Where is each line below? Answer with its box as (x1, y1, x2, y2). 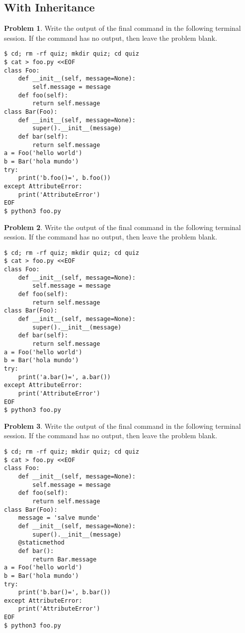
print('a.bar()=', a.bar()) (18, 373, 111, 381)
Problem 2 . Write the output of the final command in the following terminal (4, 222, 241, 232)
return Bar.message (32, 555, 97, 563)
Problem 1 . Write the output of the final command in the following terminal (4, 23, 241, 33)
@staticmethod (18, 539, 65, 547)
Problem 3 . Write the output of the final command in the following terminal (4, 420, 241, 431)
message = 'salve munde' (18, 514, 100, 522)
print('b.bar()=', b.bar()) (18, 589, 111, 596)
